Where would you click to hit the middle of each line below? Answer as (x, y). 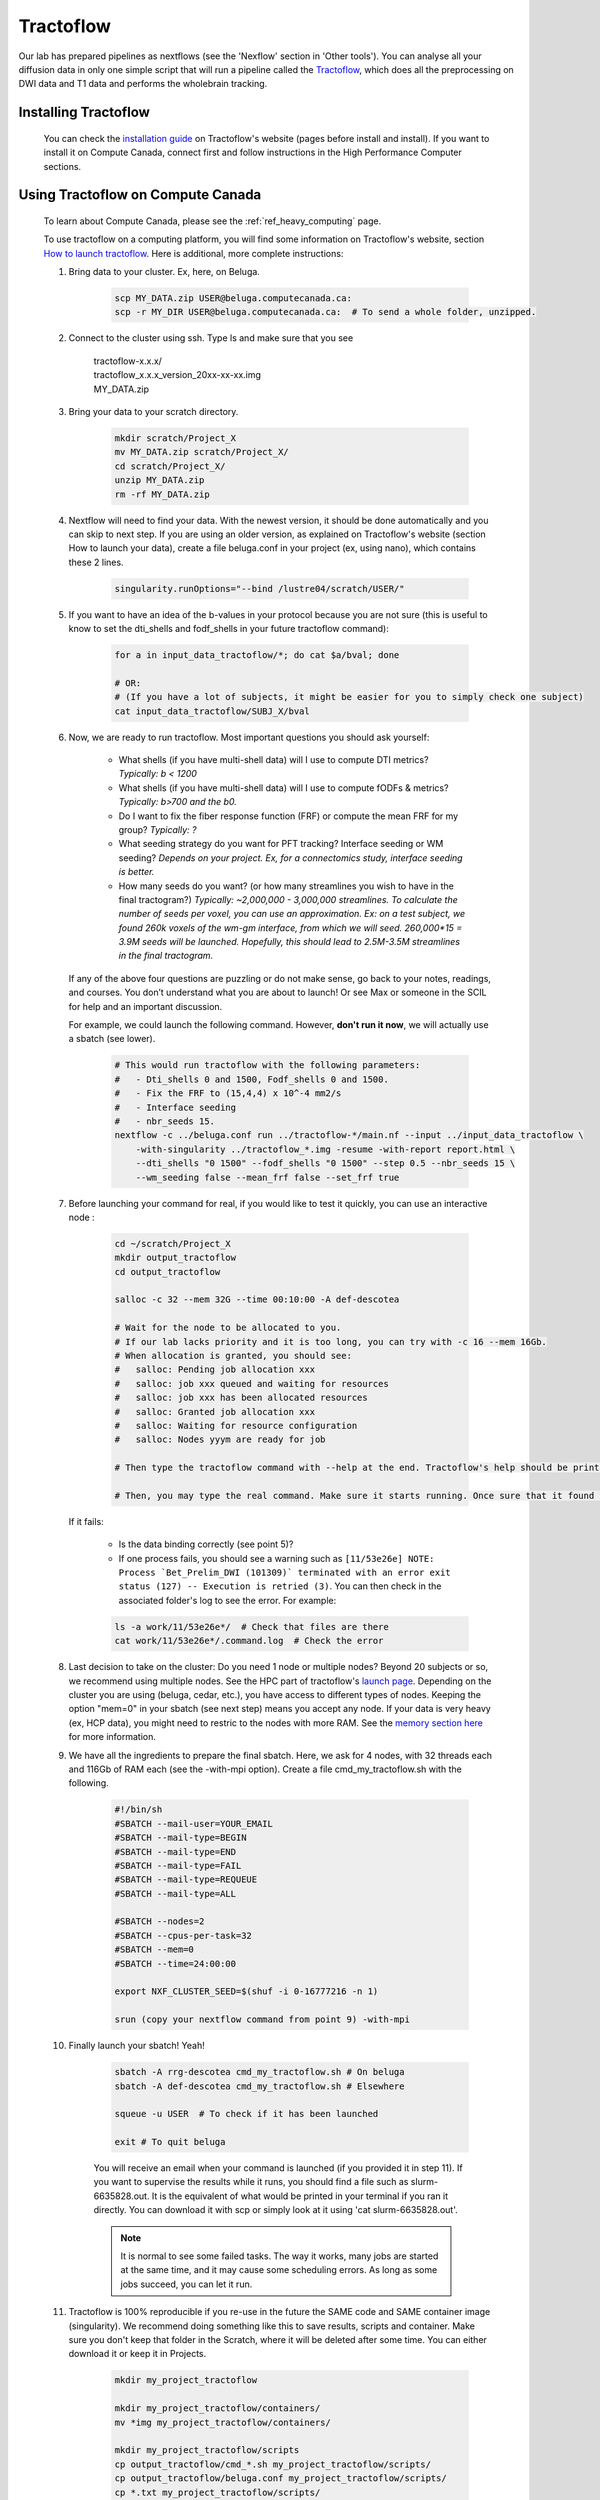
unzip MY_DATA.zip (159, 480)
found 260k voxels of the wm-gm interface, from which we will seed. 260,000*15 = (290, 927)
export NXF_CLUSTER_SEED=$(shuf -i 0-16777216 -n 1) (246, 1991)
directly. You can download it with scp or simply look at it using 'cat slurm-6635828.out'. (276, 2210)
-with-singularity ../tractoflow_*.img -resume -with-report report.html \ (325, 1149)
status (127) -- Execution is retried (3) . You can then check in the (280, 1586)
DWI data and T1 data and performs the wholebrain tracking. (143, 84)
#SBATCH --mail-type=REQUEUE (186, 1879)
